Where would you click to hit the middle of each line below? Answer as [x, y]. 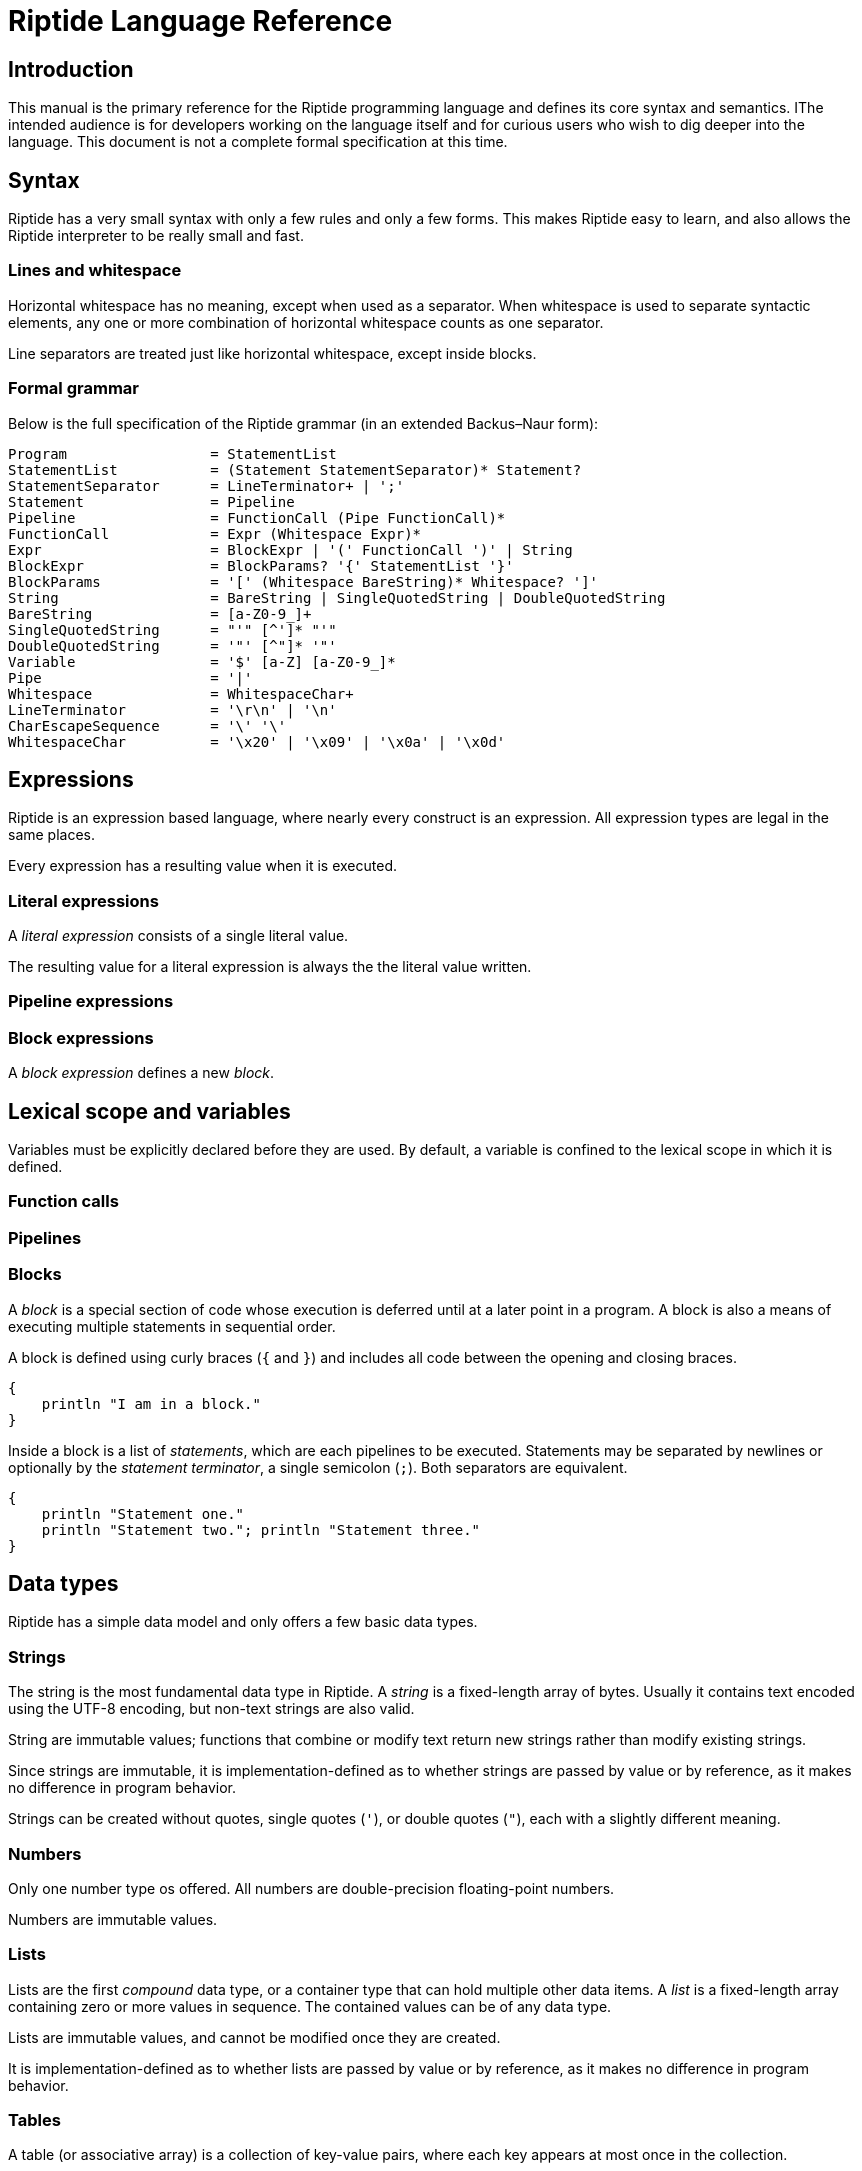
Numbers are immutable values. [113, 1919]
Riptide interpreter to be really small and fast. [156, 236]
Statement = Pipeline [151, 501]
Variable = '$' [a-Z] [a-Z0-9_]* [202, 661]
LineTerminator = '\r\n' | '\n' [172, 709]
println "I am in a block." [151, 1403]
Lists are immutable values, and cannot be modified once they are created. [254, 2037]
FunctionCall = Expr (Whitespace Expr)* [215, 533]
